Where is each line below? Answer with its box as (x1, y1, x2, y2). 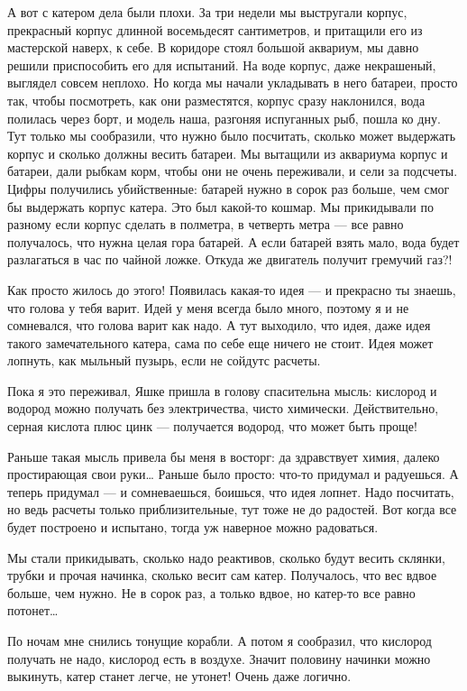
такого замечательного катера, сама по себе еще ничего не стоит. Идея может (7, 333, 434, 352)
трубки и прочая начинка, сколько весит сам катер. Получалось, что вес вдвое (7, 566, 437, 585)
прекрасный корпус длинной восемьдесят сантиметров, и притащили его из (7, 20, 423, 39)
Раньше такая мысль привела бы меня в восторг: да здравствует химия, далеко (7, 447, 440, 465)
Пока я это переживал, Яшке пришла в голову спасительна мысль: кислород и (7, 381, 437, 400)
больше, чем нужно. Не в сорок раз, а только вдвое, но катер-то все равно (7, 583, 416, 602)
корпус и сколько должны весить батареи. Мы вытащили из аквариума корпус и (7, 143, 448, 162)
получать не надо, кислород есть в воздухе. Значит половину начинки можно (7, 649, 431, 668)
